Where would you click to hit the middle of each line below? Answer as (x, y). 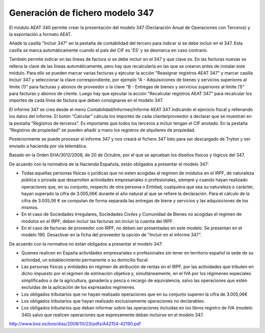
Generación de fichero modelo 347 (81, 13)
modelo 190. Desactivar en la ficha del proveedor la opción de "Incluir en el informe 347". (112, 235)
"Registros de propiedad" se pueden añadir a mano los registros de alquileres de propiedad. (102, 130)
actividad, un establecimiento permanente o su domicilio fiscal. (85, 260)
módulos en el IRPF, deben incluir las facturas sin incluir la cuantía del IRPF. (98, 221)
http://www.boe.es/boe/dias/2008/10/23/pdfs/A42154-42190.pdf (75, 324)
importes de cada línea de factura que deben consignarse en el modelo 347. (86, 100)
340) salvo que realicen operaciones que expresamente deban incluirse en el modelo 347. (112, 315)
